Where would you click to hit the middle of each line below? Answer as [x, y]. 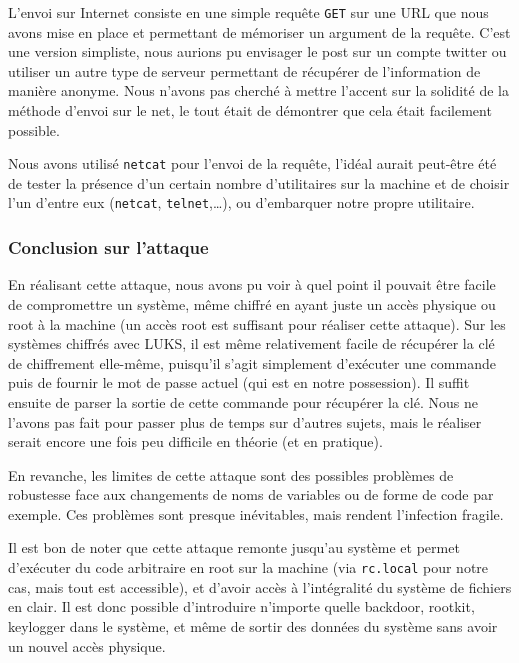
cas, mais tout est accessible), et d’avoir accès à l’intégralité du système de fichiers [260, 586]
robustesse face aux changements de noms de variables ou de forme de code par [251, 494]
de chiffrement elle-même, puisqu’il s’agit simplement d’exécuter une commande [252, 362]
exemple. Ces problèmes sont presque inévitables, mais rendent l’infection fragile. [256, 513]
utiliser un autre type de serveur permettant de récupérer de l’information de [244, 70]
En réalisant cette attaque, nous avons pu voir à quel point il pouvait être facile [252, 284]
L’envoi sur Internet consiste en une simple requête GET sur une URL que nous [248, 12]
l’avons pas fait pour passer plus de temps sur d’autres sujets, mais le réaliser [245, 421]
